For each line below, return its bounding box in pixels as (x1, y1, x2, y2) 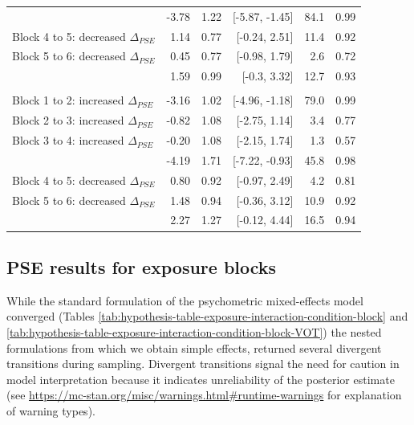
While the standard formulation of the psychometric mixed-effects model (6, 292, 363, 309)
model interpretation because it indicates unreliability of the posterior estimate (6, 370, 395, 387)
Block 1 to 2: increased (12, 92, 124, 108)
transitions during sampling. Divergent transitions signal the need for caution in (6, 355, 400, 372)
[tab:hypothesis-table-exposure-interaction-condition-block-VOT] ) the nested (6, 323, 382, 340)
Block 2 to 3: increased (12, 112, 124, 129)
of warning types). (6, 402, 95, 419)
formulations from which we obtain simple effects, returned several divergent (6, 339, 382, 356)
